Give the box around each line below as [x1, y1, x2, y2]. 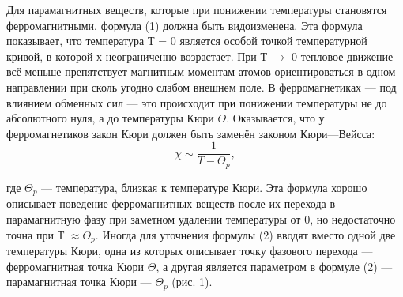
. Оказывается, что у [226, 110, 325, 126]
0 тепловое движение [292, 47, 394, 64]
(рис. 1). [171, 273, 213, 290]
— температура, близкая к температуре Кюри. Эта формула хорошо [41, 179, 367, 195]
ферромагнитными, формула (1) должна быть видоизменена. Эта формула [6, 17, 363, 33]
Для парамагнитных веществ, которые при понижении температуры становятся [6, 2, 387, 17]
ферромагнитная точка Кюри [6, 258, 145, 274]
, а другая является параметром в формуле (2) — [156, 258, 393, 274]
